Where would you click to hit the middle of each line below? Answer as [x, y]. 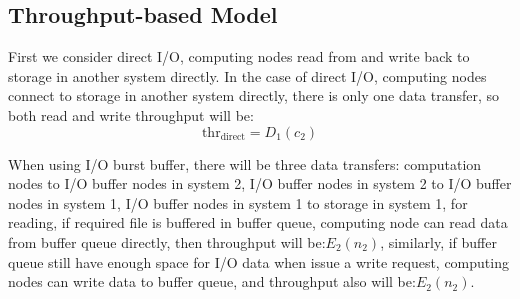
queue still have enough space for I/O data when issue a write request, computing [258, 261]
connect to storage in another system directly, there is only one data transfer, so [254, 95]
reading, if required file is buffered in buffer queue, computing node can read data [258, 222]
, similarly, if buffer [438, 241]
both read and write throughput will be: [131, 114]
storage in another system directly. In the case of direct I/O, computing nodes [247, 75]
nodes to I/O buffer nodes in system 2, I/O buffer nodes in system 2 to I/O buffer [260, 183]
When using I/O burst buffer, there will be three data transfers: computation [245, 163]
